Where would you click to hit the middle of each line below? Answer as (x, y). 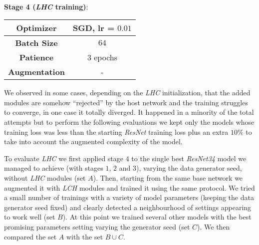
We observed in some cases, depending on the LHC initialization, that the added (127, 93)
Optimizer (36, 28)
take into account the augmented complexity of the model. (93, 141)
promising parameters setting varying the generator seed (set (97, 226)
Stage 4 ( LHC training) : (46, 6)
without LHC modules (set (45, 177)
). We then (214, 226)
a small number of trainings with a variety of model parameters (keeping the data (129, 197)
